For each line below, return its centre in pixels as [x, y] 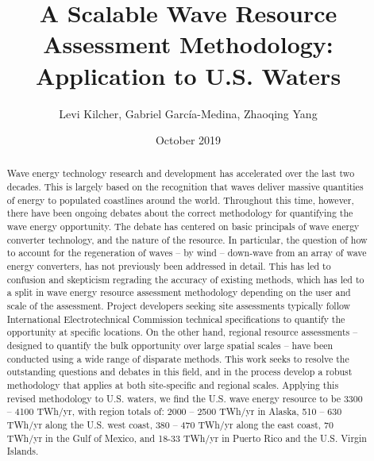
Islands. [23, 451]
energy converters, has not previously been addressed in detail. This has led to [169, 266]
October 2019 [188, 140]
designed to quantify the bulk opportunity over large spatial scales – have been [170, 346]
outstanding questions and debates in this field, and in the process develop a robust [179, 372]
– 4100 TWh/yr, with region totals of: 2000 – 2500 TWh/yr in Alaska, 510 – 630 [174, 411]
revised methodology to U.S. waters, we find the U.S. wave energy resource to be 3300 [185, 398]
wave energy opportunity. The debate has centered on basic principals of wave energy [183, 227]
